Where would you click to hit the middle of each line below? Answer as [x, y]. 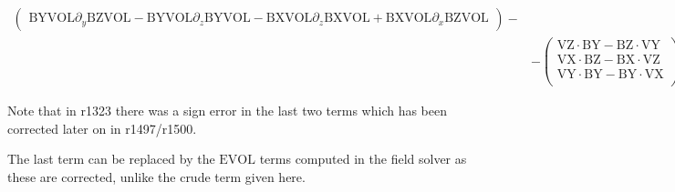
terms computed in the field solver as [363, 159]
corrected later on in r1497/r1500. [102, 128]
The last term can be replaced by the [111, 159]
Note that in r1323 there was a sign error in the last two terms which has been [228, 111]
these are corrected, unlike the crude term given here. [156, 177]
